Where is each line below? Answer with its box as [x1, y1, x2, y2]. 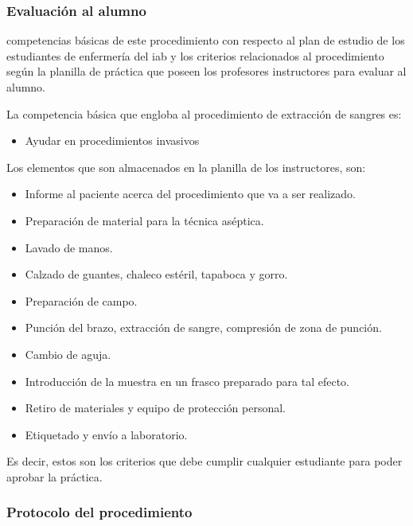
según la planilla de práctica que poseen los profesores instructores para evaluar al [6, 63, 407, 80]
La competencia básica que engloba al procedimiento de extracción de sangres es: [6, 105, 402, 122]
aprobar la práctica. [6, 468, 103, 485]
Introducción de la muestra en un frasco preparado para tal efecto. [25, 372, 349, 389]
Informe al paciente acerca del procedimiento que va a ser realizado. [25, 185, 356, 202]
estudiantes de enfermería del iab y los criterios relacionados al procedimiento [6, 47, 384, 64]
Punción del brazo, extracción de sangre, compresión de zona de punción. [25, 319, 382, 336]
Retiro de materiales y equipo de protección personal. [25, 399, 286, 416]
